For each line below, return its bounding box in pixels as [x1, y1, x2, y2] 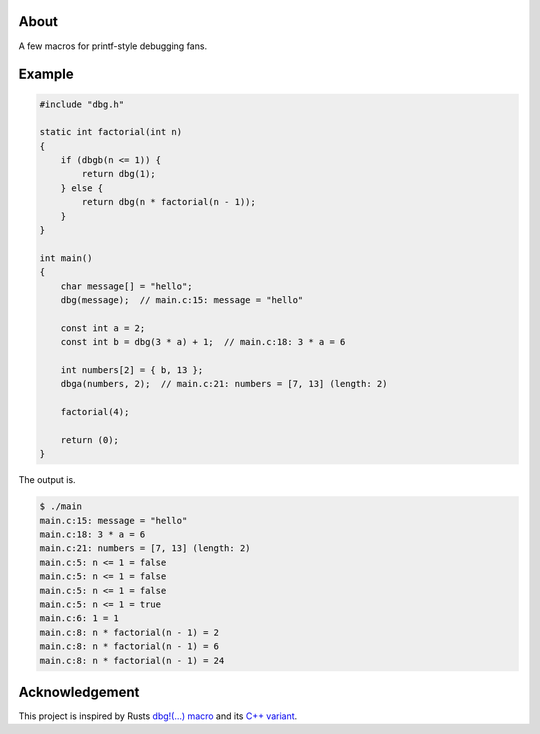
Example [18, 66, 74, 83]
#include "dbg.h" [39, 98, 125, 110]
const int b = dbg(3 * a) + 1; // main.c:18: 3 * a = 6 [60, 336, 346, 348]
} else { [60, 182, 104, 194]
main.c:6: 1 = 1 [39, 613, 120, 624]
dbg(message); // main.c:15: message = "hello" [60, 294, 304, 305]
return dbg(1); [81, 168, 157, 180]
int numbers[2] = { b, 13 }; [60, 364, 204, 375]
